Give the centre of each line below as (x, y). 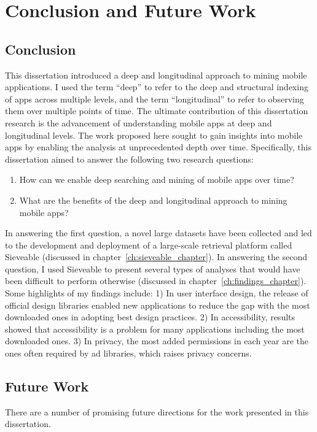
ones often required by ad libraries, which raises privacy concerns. (128, 353)
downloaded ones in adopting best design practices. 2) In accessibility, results (150, 317)
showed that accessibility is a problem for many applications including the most (155, 329)
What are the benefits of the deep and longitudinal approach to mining (153, 200)
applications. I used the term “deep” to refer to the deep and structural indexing (157, 87)
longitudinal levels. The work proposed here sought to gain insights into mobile (154, 135)
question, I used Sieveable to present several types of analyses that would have (153, 268)
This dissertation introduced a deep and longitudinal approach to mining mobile (156, 75)
